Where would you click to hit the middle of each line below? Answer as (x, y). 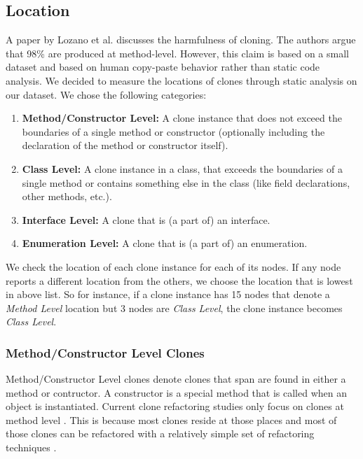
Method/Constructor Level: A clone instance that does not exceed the (182, 118)
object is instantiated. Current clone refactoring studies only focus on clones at (175, 406)
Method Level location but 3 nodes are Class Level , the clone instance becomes (174, 308)
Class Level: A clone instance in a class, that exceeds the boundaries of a (182, 168)
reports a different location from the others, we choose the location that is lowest (179, 280)
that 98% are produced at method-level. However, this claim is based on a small (177, 53)
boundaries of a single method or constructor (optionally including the (173, 131)
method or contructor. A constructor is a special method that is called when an (176, 392)
